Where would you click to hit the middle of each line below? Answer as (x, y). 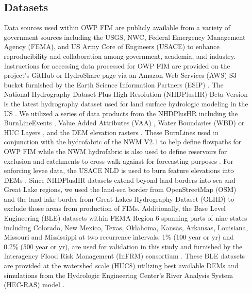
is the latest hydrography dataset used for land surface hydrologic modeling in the (126, 103)
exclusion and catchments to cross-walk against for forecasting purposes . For (119, 161)
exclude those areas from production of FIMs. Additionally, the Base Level (115, 208)
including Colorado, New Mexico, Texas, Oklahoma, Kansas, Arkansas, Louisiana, (126, 227)
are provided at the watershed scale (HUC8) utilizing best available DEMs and (121, 266)
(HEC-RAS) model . (34, 284)
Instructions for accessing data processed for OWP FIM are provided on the (117, 65)
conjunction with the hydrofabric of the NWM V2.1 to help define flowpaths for (123, 142)
